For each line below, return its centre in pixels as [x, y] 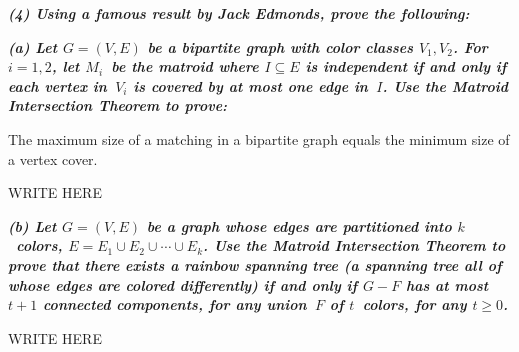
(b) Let [32, 225]
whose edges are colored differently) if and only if [183, 284]
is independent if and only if [406, 66]
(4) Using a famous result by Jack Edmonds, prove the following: [239, 13]
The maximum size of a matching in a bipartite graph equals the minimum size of [259, 138]
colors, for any [414, 304]
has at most [447, 284]
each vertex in [57, 85]
